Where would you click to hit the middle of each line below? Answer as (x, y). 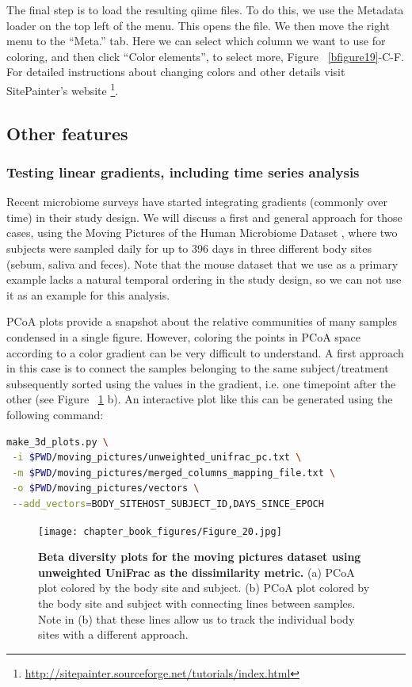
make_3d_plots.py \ (57, 442)
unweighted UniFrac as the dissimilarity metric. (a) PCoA (196, 572)
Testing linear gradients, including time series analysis (183, 172)
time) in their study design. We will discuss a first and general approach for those (204, 217)
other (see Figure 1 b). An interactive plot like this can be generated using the (200, 399)
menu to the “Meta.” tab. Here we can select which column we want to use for (196, 41)
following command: (55, 414)
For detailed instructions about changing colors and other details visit (176, 72)
